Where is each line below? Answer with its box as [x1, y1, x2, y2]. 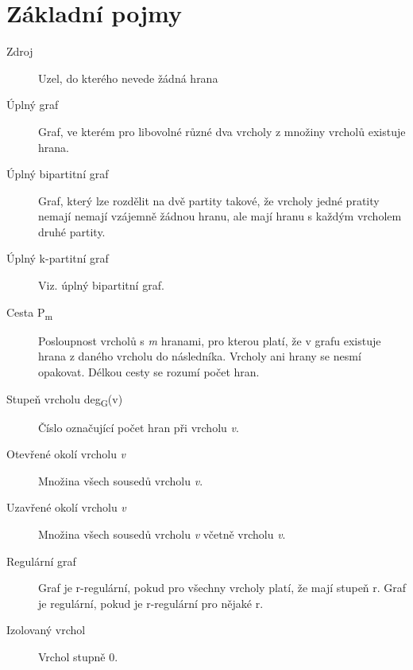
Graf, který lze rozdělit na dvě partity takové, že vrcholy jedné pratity [38, 192, 380, 208]
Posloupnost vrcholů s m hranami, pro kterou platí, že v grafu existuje [38, 332, 381, 349]
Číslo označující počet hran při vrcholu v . [38, 419, 239, 435]
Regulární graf [6, 552, 76, 569]
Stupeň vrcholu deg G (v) [6, 390, 123, 409]
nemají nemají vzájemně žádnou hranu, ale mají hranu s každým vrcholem [38, 208, 402, 224]
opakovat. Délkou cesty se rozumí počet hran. [38, 363, 260, 380]
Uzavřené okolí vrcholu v [6, 499, 126, 516]
